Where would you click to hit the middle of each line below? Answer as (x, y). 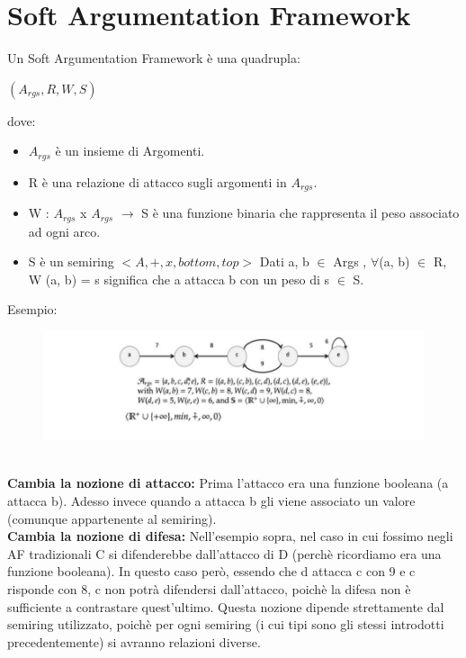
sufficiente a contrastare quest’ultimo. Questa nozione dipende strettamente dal (226, 606)
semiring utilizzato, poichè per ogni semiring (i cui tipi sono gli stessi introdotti (226, 624)
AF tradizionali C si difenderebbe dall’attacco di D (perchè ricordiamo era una (224, 553)
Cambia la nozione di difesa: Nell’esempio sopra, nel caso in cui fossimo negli (230, 536)
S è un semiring (71, 261)
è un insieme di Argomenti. (130, 151)
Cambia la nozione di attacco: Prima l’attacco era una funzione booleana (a (228, 483)
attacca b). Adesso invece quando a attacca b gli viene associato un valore (211, 500)
